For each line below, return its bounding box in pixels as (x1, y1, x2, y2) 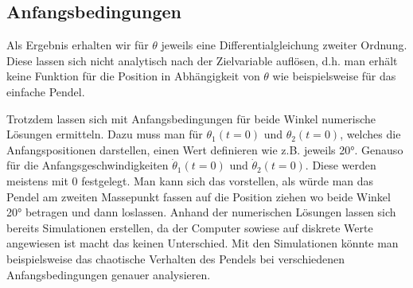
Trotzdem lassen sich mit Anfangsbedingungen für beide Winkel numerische (6, 110, 376, 126)
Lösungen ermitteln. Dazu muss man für (6, 126, 203, 142)
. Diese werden (305, 157, 376, 173)
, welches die (340, 126, 401, 142)
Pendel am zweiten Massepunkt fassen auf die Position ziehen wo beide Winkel (6, 188, 391, 204)
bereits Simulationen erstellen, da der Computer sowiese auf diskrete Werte (6, 219, 373, 235)
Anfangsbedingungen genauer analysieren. (6, 266, 211, 282)
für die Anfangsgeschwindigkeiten (6, 157, 169, 173)
